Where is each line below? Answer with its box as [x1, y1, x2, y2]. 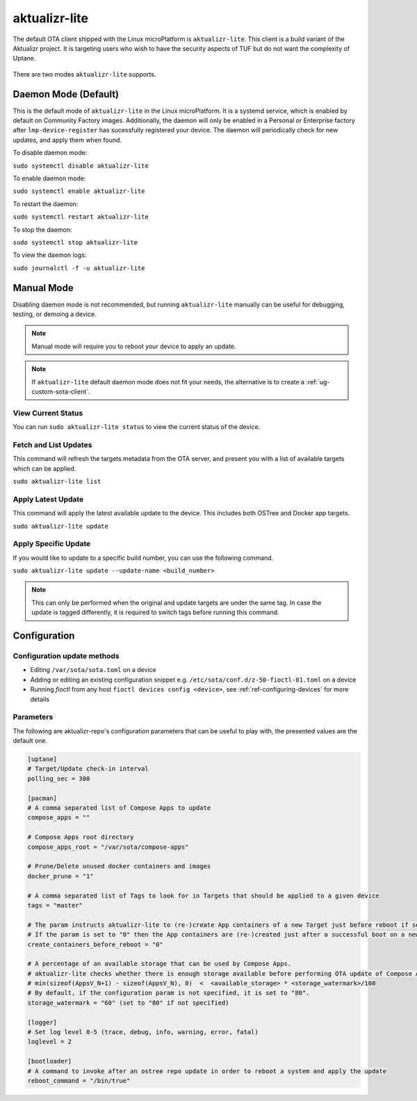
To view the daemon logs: [13, 251, 87, 259]
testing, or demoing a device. [13, 310, 97, 318]
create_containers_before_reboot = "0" [27, 940, 163, 948]
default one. [13, 737, 48, 745]
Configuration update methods [13, 651, 120, 661]
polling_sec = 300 [27, 774, 90, 783]
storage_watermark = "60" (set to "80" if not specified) [27, 999, 229, 1006]
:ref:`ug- [306, 377, 330, 386]
